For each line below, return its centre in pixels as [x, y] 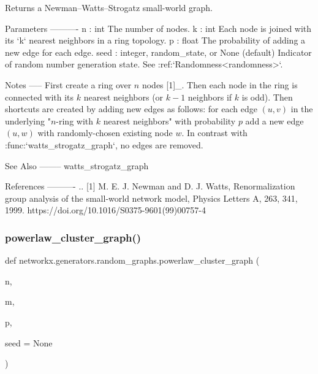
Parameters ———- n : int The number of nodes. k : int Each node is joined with [158, 28]
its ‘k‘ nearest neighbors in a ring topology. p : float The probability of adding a [155, 40]
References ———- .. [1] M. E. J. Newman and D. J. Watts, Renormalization [150, 186]
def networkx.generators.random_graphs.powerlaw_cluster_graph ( [132, 260]
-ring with [75, 120]
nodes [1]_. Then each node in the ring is [220, 84]
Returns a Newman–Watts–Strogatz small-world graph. [109, 7]
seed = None [29, 342]
